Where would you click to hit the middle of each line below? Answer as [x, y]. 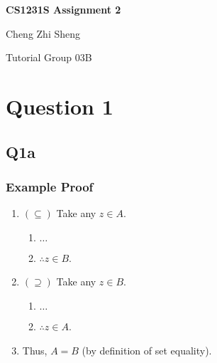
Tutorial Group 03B [49, 57]
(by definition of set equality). [147, 350]
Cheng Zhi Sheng [43, 33]
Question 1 [60, 106]
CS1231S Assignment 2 [63, 9]
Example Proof [50, 186]
